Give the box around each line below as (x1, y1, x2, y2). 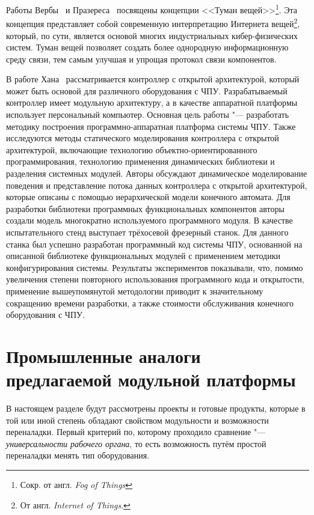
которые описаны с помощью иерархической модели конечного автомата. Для (6, 190, 291, 203)
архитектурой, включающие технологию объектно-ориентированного (6, 143, 257, 156)
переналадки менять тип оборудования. (6, 449, 150, 462)
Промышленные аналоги (6, 343, 201, 368)
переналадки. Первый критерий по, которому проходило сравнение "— (6, 425, 266, 438)
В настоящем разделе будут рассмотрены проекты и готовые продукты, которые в (6, 402, 306, 415)
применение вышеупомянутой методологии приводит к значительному (6, 284, 263, 297)
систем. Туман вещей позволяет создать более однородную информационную (6, 41, 289, 53)
